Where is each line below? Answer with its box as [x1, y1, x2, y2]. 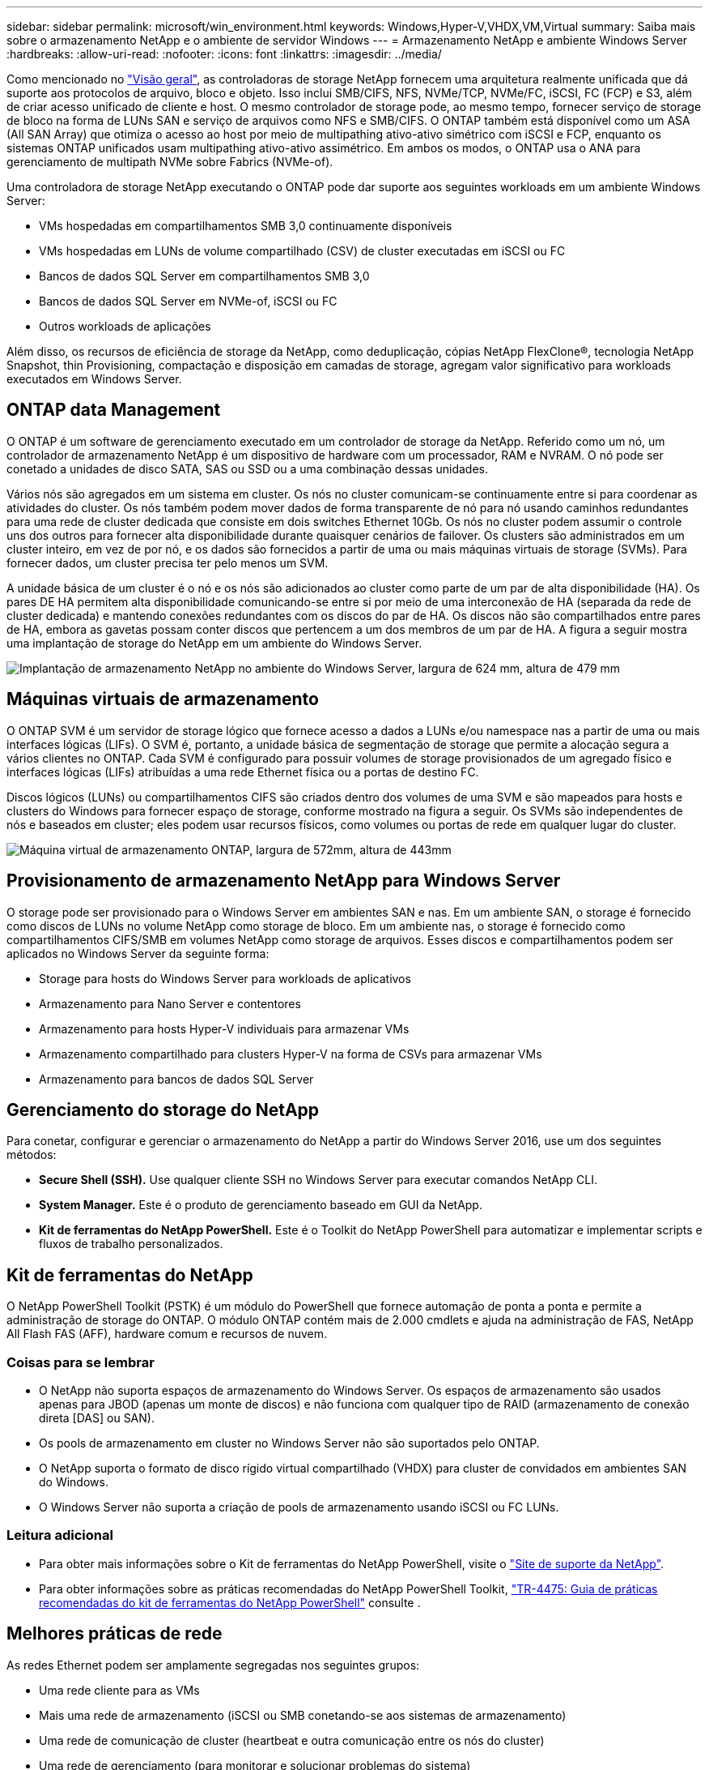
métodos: [6, 1148, 57, 1162]
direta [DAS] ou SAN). [39, 1410, 155, 1425]
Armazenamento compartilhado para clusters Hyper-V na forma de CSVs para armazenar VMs [39, 1046, 542, 1061]
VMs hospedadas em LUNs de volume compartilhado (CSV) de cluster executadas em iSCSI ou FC [39, 244, 566, 258]
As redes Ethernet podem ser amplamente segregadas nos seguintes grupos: [6, 1657, 420, 1672]
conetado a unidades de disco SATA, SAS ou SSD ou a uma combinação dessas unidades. [6, 461, 488, 476]
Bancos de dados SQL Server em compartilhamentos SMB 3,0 [39, 269, 370, 283]
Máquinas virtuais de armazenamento [6, 689, 319, 710]
